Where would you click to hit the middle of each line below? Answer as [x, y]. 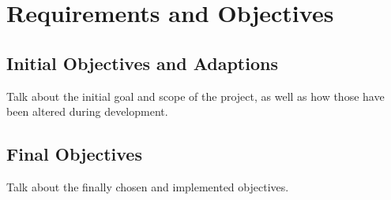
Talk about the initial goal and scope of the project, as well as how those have [195, 96]
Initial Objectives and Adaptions [142, 63]
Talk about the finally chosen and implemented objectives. [148, 186]
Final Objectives [74, 154]
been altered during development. [87, 111]
